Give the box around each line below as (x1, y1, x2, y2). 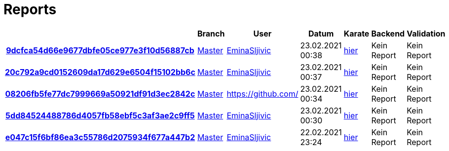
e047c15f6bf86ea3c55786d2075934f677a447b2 (5, 132, 195, 142)
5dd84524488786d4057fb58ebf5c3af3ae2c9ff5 (5, 110, 195, 120)
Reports (3, 1, 57, 18)
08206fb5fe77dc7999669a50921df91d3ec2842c (5, 88, 195, 99)
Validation (407, 28, 446, 38)
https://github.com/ (226, 88, 299, 99)
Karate (343, 28, 370, 38)
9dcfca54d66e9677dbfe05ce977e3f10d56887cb (6, 45, 194, 55)
